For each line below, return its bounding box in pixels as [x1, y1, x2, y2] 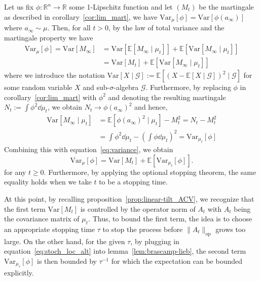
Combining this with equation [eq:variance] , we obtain [4, 144, 173, 155]
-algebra [114, 82, 139, 92]
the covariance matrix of [4, 213, 80, 224]
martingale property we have [4, 32, 93, 42]
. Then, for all [47, 22, 91, 33]
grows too [215, 224, 246, 235]
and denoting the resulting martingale [108, 91, 226, 102]
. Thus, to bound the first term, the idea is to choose [88, 213, 252, 224]
